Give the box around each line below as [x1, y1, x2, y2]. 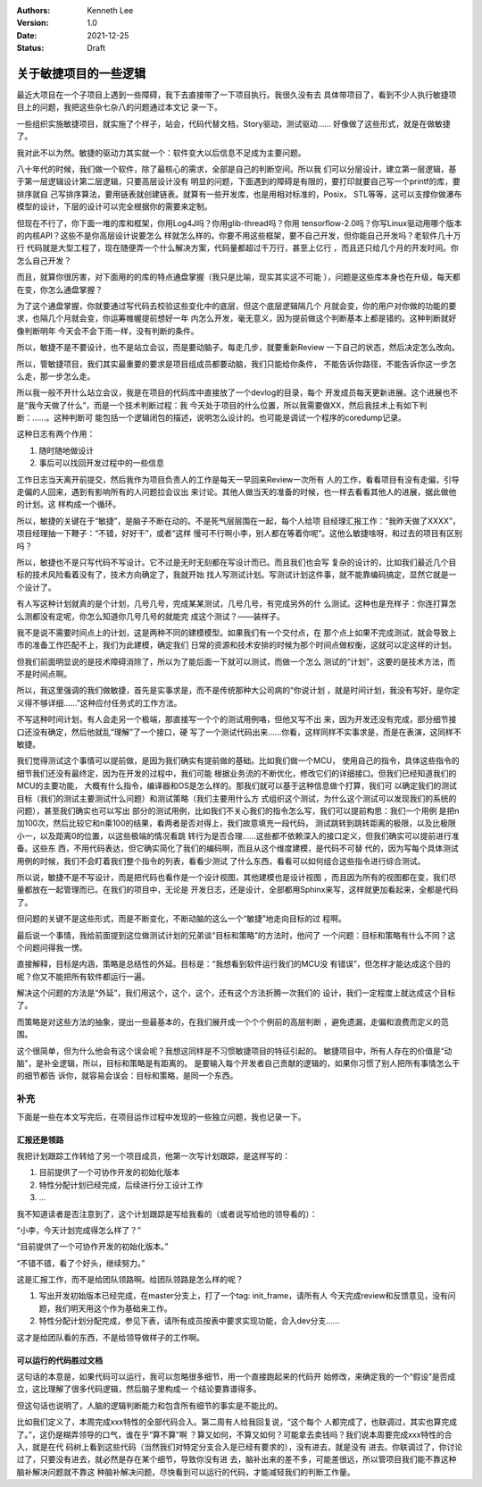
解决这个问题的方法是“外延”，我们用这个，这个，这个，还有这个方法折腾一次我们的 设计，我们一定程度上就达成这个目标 [16, 987, 456, 998]
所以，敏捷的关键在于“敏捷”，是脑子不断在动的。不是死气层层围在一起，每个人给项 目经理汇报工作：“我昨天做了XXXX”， [16, 515, 461, 526]
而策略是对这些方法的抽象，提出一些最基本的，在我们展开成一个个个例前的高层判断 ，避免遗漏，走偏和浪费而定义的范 [16, 1016, 449, 1027]
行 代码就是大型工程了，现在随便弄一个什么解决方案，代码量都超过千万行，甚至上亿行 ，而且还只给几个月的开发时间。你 [16, 242, 459, 254]
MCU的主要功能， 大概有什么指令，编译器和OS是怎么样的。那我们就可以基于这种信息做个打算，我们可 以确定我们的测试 [16, 780, 457, 791]
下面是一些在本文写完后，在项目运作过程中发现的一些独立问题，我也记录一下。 [16, 1111, 306, 1122]
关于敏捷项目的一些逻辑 [16, 65, 146, 80]
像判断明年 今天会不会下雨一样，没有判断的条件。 [16, 325, 199, 336]
